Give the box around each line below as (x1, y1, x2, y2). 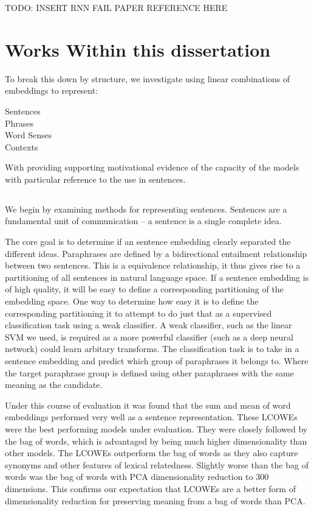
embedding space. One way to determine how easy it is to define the (5, 295, 259, 308)
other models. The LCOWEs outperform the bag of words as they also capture (5, 446, 298, 459)
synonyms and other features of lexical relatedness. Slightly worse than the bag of (5, 458, 309, 471)
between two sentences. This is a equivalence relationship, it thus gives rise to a (5, 259, 301, 272)
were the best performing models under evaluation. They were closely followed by (5, 422, 308, 435)
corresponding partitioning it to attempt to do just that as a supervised (5, 306, 272, 319)
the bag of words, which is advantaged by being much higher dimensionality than (5, 434, 307, 447)
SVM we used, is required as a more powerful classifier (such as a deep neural (5, 330, 293, 343)
